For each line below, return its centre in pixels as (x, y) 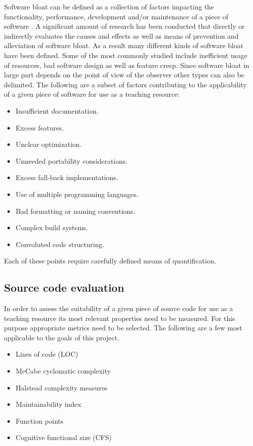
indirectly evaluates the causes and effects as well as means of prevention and (121, 35)
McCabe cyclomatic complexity (63, 371)
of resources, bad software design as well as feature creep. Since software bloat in (127, 65)
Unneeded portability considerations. (71, 160)
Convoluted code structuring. (60, 244)
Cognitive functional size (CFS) (63, 437)
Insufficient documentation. (57, 110)
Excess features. (40, 127)
